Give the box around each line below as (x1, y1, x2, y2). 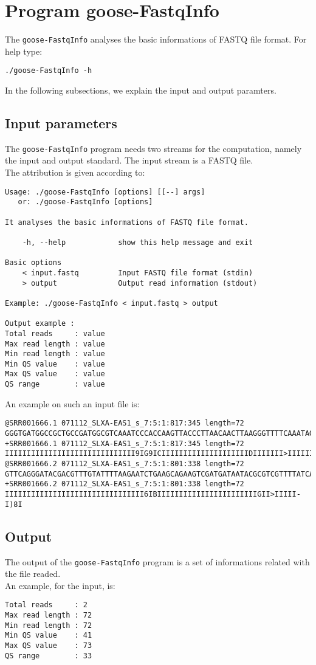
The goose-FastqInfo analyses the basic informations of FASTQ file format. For (5, 33, 307, 46)
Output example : (5, 319, 75, 328)
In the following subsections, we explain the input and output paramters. (5, 84, 276, 97)
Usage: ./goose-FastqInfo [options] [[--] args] (5, 187, 205, 196)
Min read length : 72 (5, 621, 92, 630)
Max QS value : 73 (5, 641, 92, 650)
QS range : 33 (5, 651, 92, 660)
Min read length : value (5, 350, 105, 359)
